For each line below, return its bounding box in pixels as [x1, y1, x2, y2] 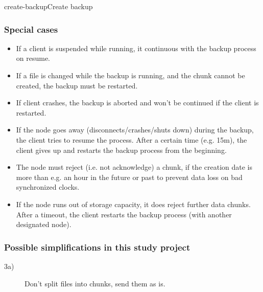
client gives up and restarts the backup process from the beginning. [16, 144, 227, 155]
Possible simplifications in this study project [4, 240, 190, 253]
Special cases [4, 23, 58, 35]
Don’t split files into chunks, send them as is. [25, 278, 165, 288]
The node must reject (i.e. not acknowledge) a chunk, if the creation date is [16, 162, 252, 172]
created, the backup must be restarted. [16, 80, 138, 91]
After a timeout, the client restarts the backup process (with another [16, 209, 232, 219]
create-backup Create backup [4, 1, 93, 11]
